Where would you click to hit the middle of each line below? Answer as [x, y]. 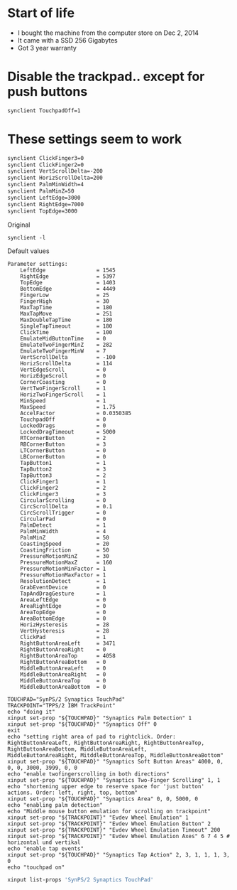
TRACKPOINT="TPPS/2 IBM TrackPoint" [61, 705]
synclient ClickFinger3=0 [45, 158]
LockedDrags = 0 [63, 425]
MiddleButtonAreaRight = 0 [63, 674]
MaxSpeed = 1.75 [68, 407]
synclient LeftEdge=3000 [44, 198]
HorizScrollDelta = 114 [66, 363]
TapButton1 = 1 [63, 463]
